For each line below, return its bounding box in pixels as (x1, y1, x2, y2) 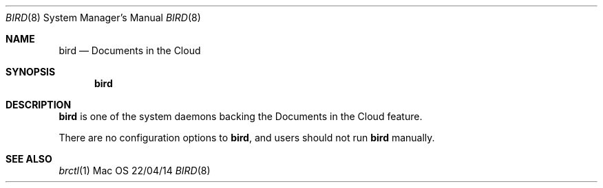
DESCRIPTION (6, 99, 72, 110)
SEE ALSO (6, 153, 52, 165)
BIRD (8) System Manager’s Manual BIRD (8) (6, 12, 201, 23)
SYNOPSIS (6, 66, 56, 78)
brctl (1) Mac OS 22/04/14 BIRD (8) (59, 165, 211, 176)
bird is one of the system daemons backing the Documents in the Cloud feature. (59, 110, 423, 122)
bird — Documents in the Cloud (59, 45, 201, 56)
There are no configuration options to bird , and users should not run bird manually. (59, 132, 435, 143)
